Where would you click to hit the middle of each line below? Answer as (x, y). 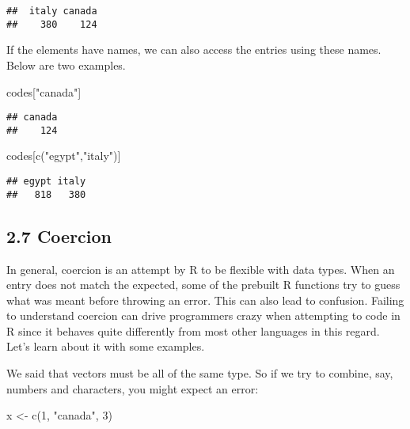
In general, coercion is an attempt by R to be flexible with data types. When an (201, 269)
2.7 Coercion (59, 235)
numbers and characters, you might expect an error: (133, 388)
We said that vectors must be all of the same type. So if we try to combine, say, (200, 373)
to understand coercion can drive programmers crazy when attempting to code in (203, 315)
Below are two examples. (66, 65)
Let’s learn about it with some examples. (106, 346)
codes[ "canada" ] (44, 91)
